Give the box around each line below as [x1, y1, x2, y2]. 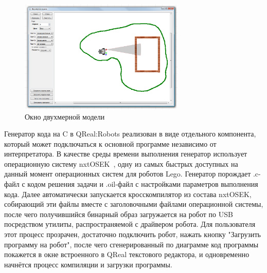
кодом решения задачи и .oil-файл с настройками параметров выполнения [27, 179, 258, 189]
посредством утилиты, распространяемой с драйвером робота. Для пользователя [4, 219, 256, 229]
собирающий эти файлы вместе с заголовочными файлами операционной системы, [4, 199, 263, 209]
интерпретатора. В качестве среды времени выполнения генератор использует [4, 148, 247, 159]
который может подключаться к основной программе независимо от [4, 138, 217, 149]
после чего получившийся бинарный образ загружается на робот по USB [4, 208, 233, 219]
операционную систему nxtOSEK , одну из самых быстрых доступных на [4, 158, 238, 169]
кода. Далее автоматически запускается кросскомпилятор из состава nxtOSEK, [4, 188, 252, 199]
